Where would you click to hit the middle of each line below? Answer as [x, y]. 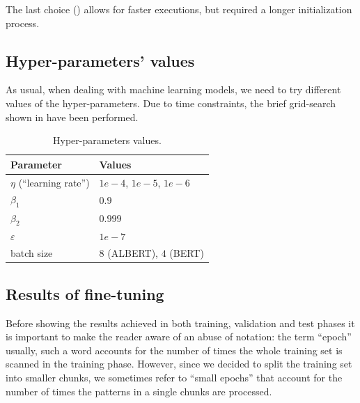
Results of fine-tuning [85, 293]
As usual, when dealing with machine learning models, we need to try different [173, 89]
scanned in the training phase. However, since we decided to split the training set [179, 364]
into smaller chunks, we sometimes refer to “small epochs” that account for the [174, 378]
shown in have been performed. [72, 117]
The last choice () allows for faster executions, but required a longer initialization [179, 9]
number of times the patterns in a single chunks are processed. [139, 391]
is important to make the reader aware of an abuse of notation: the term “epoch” [179, 337]
